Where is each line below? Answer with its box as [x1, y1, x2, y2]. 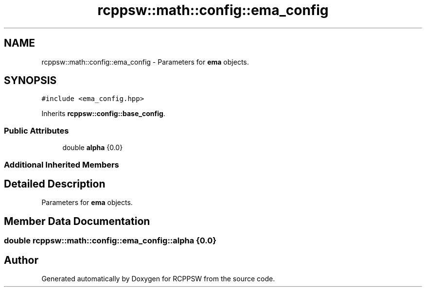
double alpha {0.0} [62, 143, 123, 152]
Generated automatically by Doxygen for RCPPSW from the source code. [41, 274, 275, 283]
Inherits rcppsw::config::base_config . [41, 109, 165, 118]
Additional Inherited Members [4, 159, 119, 170]
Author [4, 254, 38, 266]
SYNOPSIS [4, 74, 57, 87]
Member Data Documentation [4, 215, 150, 227]
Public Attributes [4, 125, 69, 136]
